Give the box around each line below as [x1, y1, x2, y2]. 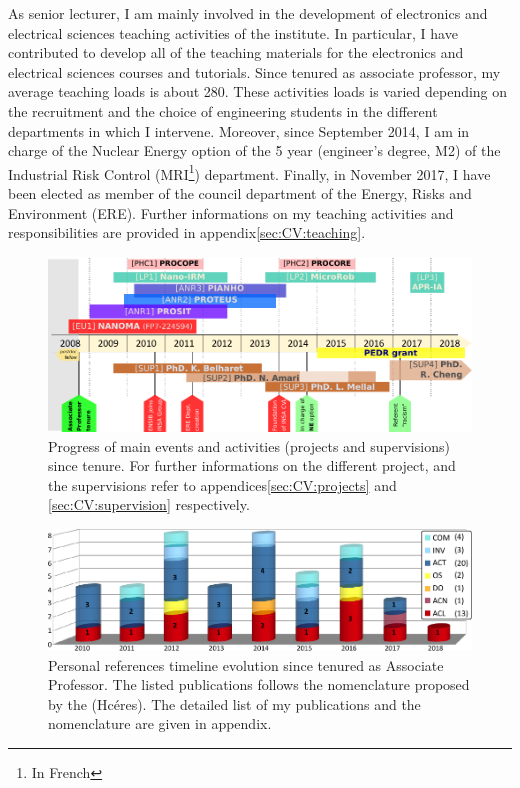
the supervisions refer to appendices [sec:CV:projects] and [48, 474, 397, 495]
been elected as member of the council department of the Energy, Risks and [8, 183, 472, 203]
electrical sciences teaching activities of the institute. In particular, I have [8, 22, 458, 43]
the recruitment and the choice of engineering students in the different [8, 100, 438, 121]
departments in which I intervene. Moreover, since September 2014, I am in [8, 120, 470, 141]
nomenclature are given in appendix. [48, 713, 272, 734]
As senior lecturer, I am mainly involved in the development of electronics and [8, 3, 488, 23]
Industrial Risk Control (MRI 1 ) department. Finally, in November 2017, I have [8, 160, 491, 184]
